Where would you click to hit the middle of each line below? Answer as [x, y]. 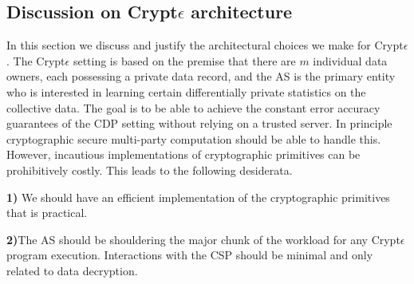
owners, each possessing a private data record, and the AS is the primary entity [201, 76]
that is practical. [47, 213]
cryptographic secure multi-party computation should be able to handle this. [194, 138]
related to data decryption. [72, 270]
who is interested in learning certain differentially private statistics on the [186, 91]
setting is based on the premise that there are [184, 60]
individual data [350, 60]
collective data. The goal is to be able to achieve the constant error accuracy [193, 107]
